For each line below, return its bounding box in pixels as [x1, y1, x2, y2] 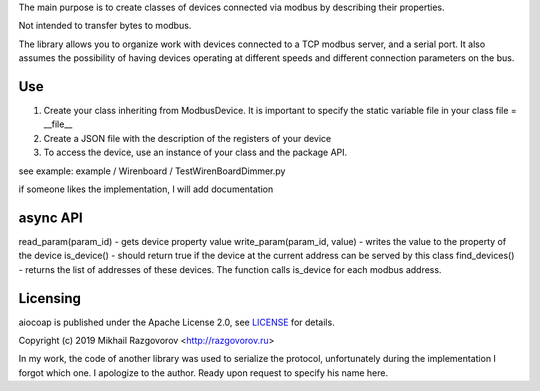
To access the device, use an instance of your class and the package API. [43, 146, 348, 159]
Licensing [18, 290, 82, 307]
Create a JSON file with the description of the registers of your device [43, 132, 332, 144]
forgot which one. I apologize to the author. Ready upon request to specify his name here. [18, 366, 389, 379]
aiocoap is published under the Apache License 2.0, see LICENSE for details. [18, 316, 335, 328]
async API [18, 209, 84, 226]
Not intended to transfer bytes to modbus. [18, 20, 192, 32]
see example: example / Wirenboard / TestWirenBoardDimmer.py [18, 165, 286, 177]
